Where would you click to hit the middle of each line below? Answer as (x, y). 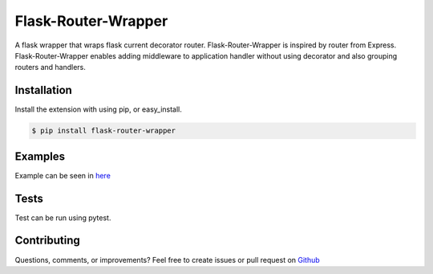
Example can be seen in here (63, 175)
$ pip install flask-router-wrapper (104, 131)
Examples (40, 156)
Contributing (47, 241)
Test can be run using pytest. (63, 218)
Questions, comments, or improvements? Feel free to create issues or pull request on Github (167, 260)
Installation (43, 90)
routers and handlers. (50, 67)
